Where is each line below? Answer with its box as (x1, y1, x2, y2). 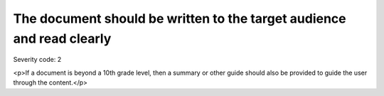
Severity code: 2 (13, 55, 62, 64)
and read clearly (13, 31, 112, 46)
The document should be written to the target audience (13, 11, 346, 26)
